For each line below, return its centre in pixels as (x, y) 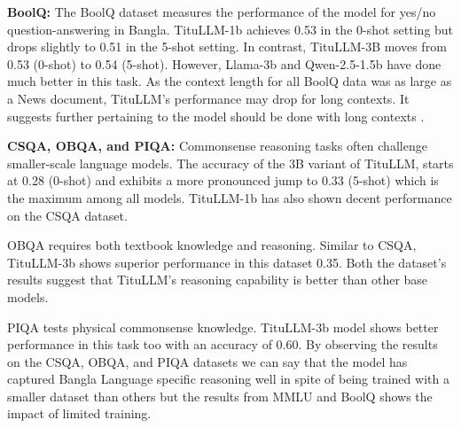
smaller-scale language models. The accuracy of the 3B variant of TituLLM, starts (230, 163)
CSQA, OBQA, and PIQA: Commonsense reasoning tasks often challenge (217, 146)
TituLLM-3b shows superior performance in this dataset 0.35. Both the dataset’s (227, 262)
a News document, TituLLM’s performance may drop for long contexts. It (208, 98)
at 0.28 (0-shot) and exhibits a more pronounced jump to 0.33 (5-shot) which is (223, 180)
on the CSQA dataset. (67, 215)
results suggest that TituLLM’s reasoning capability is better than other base (218, 280)
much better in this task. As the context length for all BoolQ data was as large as (230, 81)
